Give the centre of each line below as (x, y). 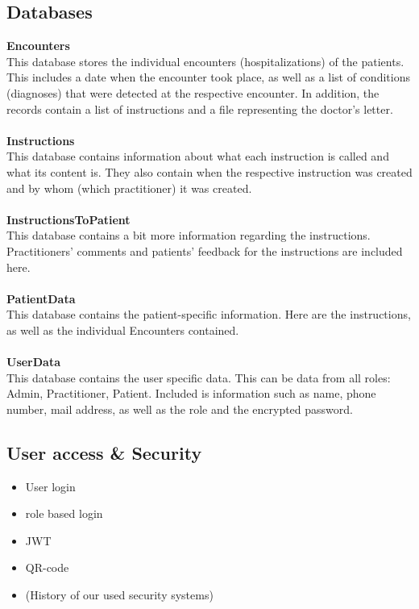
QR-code (47, 567)
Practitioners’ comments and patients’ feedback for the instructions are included (205, 250)
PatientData (41, 298)
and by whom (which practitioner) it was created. (129, 188)
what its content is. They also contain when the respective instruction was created (209, 171)
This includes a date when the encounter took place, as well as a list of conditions (208, 77)
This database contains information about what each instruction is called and (198, 156)
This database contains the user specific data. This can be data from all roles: (199, 377)
